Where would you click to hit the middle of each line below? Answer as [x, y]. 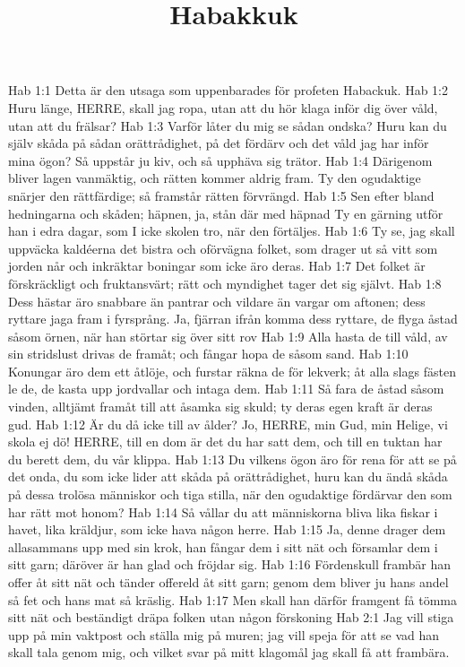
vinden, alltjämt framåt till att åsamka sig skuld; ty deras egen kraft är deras [220, 407]
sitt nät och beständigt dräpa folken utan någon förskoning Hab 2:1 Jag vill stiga [231, 617]
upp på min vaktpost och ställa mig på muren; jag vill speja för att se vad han [224, 634]
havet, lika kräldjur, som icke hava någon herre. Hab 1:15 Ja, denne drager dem [227, 529]
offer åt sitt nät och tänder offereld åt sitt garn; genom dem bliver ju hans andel [228, 582]
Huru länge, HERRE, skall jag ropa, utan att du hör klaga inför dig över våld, [223, 107]
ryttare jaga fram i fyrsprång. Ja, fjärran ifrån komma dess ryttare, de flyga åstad [233, 319]
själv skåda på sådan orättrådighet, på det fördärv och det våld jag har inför [219, 143]
